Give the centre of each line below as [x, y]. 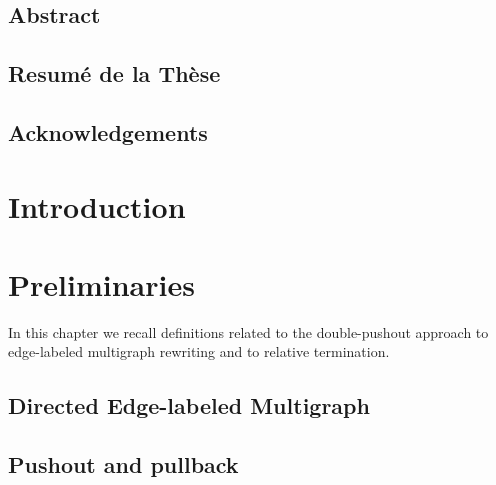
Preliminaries [101, 283]
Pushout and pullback [123, 464]
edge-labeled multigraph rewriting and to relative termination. [199, 351]
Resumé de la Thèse [114, 73]
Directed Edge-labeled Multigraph [189, 405]
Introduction [97, 205]
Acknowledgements [108, 131]
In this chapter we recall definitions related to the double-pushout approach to [248, 331]
